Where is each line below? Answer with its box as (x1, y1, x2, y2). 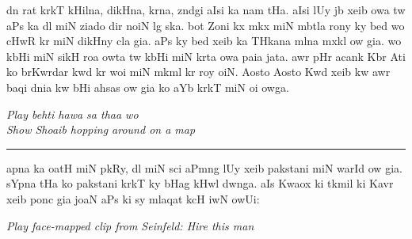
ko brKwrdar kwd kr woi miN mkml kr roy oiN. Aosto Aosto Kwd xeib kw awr (6, 63, 391, 80)
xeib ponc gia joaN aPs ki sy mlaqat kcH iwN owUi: (6, 190, 260, 207)
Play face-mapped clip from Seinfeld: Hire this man (6, 217, 254, 233)
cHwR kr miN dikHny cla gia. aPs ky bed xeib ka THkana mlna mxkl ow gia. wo (6, 32, 402, 49)
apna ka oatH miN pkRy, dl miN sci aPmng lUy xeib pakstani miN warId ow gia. (6, 159, 402, 176)
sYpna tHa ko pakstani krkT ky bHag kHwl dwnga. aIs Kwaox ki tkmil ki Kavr (6, 175, 394, 192)
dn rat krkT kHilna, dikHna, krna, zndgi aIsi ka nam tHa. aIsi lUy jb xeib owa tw (6, 2, 406, 17)
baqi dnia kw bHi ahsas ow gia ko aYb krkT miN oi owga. (6, 78, 289, 95)
